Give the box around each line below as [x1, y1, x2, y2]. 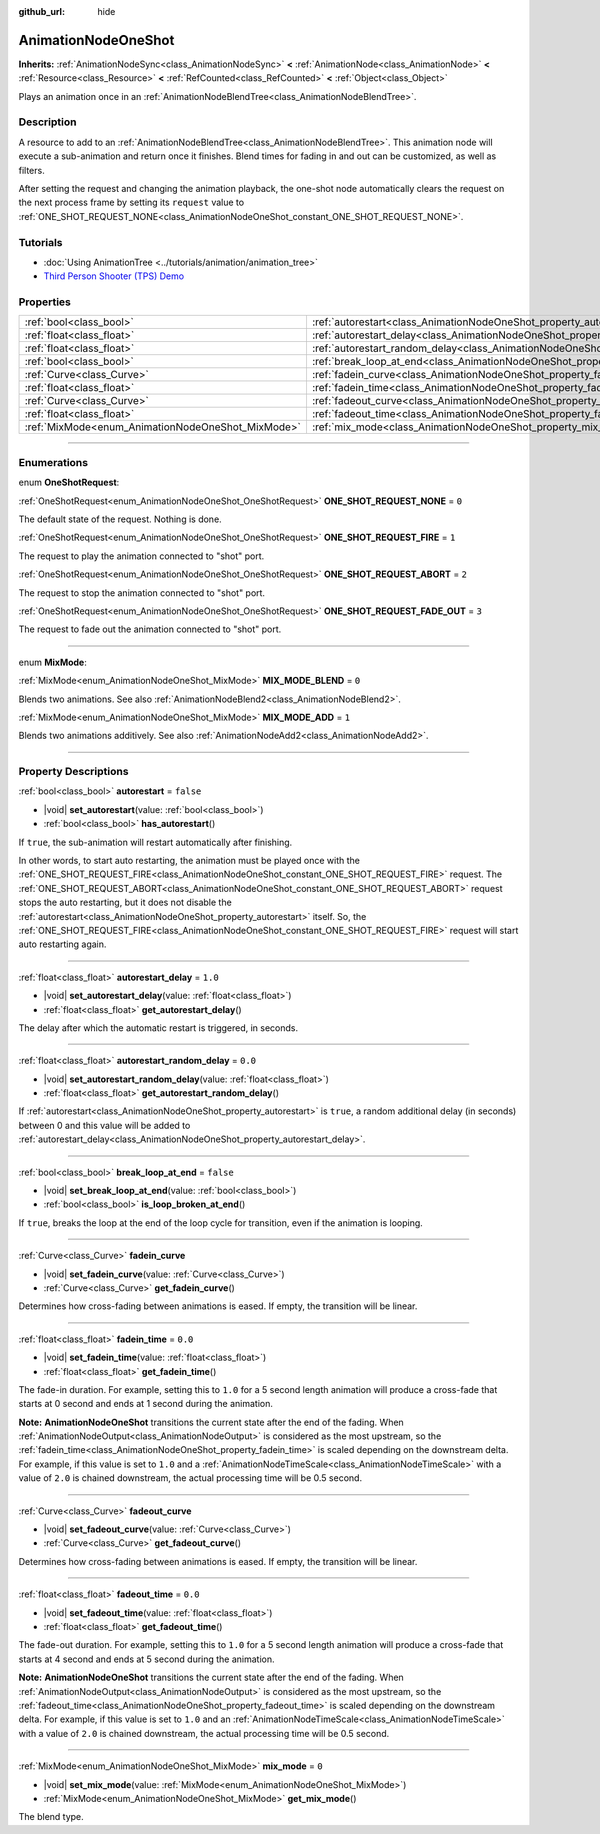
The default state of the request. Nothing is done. [18, 513, 222, 525]
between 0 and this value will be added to [18, 1119, 191, 1131]
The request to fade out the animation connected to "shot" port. [18, 623, 282, 635]
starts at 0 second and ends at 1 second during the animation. [18, 1398, 274, 1410]
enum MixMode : [18, 656, 87, 668]
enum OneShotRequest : [18, 476, 120, 489]
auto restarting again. [18, 938, 107, 950]
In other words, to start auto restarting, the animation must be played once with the [18, 854, 360, 866]
